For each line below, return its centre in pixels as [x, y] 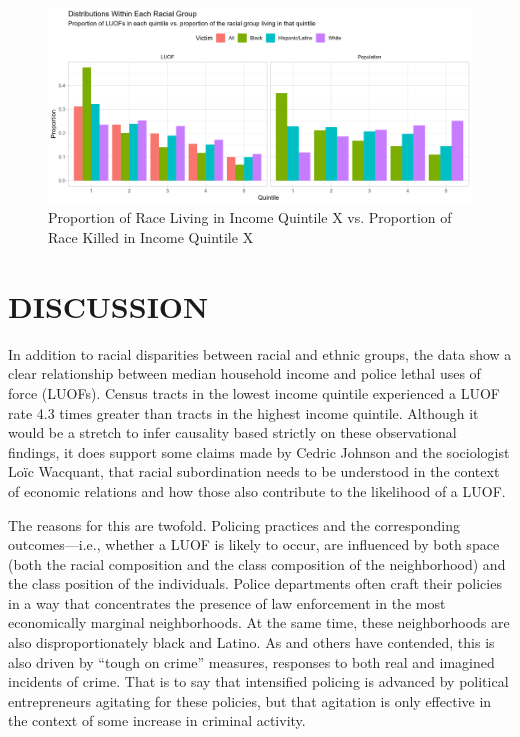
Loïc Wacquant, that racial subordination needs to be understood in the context [254, 471]
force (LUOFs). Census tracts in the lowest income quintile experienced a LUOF [254, 392]
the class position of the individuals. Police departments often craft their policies [255, 583]
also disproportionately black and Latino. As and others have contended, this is [251, 642]
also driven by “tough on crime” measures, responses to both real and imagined [251, 661]
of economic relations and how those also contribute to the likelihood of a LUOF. [257, 490]
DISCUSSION [108, 305]
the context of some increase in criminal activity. [157, 720]
